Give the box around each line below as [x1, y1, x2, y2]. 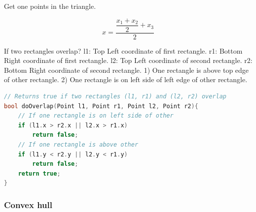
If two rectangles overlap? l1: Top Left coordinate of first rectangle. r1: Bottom [4, 45, 243, 56]
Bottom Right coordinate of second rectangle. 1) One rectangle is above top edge [4, 64, 249, 75]
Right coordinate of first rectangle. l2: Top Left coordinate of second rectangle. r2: [4, 55, 253, 65]
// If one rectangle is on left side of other [18, 112, 174, 120]
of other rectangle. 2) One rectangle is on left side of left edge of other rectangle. [4, 74, 248, 85]
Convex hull [4, 198, 52, 211]
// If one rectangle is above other [18, 141, 139, 149]
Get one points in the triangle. [4, 1, 96, 11]
